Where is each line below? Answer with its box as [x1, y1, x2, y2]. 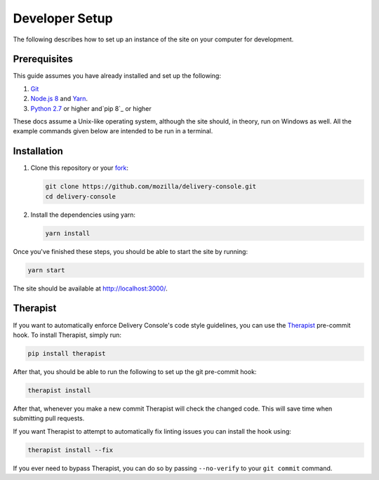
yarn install [45, 229, 91, 237]
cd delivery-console [45, 192, 116, 200]
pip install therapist [27, 349, 106, 357]
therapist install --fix [27, 446, 114, 454]
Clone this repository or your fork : [30, 164, 129, 172]
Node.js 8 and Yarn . [30, 95, 88, 103]
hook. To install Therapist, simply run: [13, 331, 122, 339]
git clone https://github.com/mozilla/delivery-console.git [45, 182, 257, 191]
